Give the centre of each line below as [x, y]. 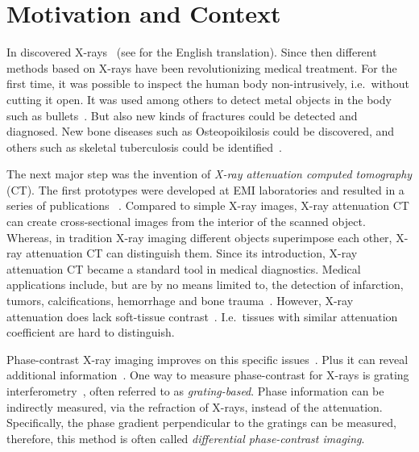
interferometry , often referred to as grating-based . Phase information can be [195, 391]
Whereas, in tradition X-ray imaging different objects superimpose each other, [199, 237]
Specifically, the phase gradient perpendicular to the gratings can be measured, [201, 423]
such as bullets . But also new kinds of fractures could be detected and [182, 115]
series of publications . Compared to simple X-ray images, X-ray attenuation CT [208, 205]
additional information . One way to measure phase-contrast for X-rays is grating [208, 375]
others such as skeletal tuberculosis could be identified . [144, 146]
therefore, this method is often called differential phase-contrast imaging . [186, 438]
